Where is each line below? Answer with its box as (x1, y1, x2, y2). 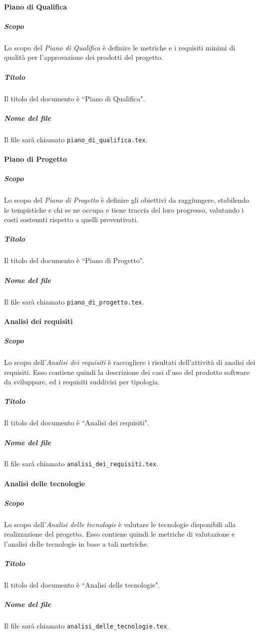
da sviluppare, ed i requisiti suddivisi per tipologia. (4, 376, 160, 387)
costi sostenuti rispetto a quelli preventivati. (4, 214, 139, 225)
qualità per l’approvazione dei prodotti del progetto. (4, 52, 163, 62)
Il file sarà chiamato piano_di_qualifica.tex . (4, 134, 148, 144)
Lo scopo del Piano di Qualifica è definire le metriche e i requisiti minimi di (4, 42, 236, 52)
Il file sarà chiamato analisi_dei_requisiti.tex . (4, 458, 158, 469)
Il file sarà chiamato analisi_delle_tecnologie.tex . (4, 621, 169, 631)
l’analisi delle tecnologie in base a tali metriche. (4, 539, 149, 549)
